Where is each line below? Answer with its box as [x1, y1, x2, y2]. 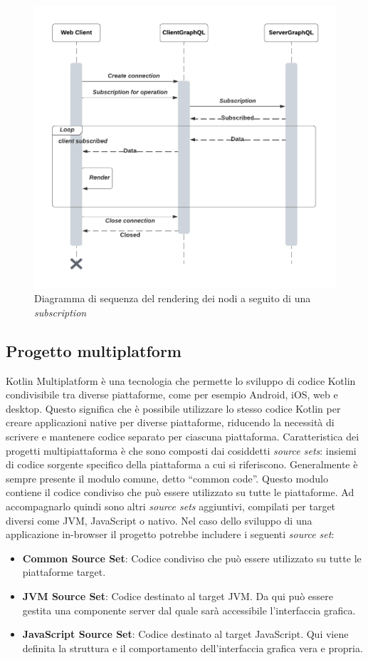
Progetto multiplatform [6, 339, 182, 361]
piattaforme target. [22, 564, 106, 579]
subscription [34, 304, 87, 319]
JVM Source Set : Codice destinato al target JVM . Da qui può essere [22, 588, 333, 603]
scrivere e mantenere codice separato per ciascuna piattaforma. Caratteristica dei [6, 429, 359, 444]
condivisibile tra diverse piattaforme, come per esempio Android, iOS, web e [6, 387, 338, 402]
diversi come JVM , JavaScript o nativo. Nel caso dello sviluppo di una [6, 512, 312, 527]
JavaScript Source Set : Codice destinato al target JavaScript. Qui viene [22, 627, 349, 641]
